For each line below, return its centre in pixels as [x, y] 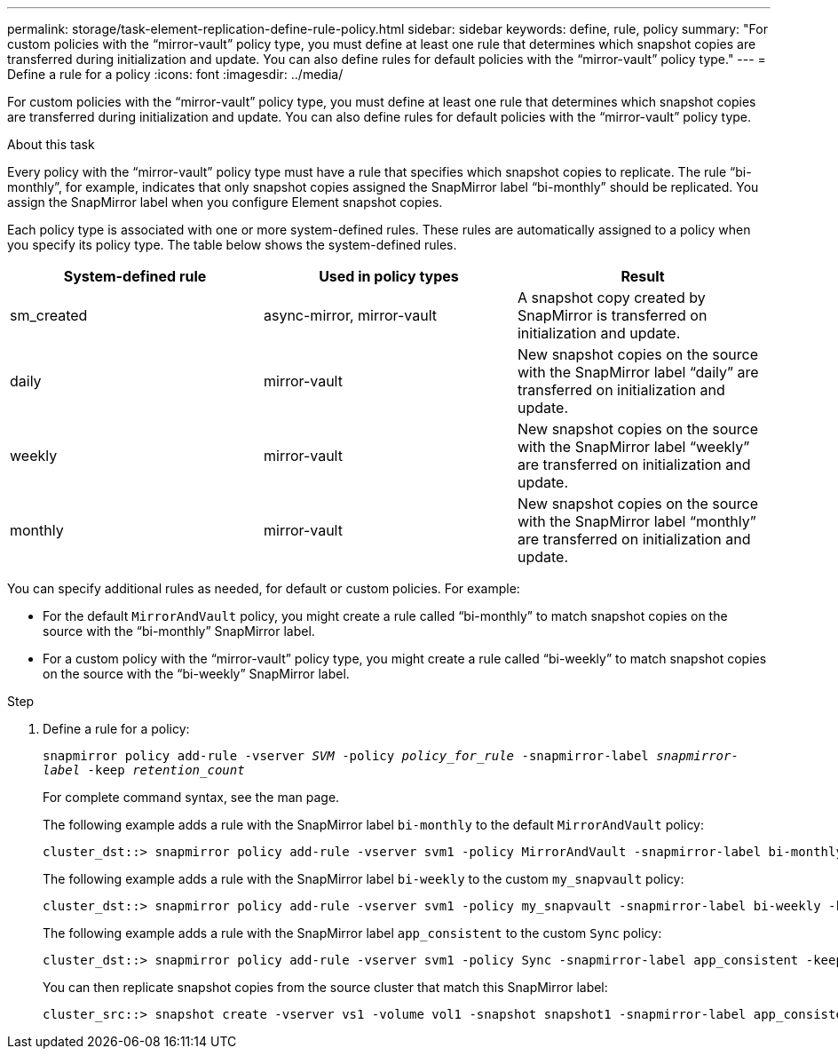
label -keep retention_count [144, 770]
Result [643, 276]
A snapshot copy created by [611, 298]
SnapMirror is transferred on [612, 315]
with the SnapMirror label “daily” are [638, 372]
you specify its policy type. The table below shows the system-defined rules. [232, 245]
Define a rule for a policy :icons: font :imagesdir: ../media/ [175, 74]
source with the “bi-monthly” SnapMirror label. [179, 631]
